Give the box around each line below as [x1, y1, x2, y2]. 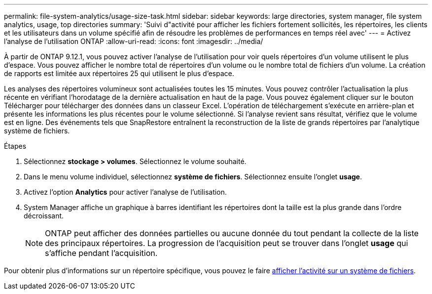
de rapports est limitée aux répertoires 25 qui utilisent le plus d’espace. [4, 69, 234, 78]
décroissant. [24, 211, 64, 220]
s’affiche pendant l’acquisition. [45, 248, 158, 258]
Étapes [4, 142, 27, 150]
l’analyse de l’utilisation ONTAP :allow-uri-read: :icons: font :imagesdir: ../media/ [4, 37, 263, 45]
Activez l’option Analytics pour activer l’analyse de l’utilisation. [24, 188, 227, 196]
